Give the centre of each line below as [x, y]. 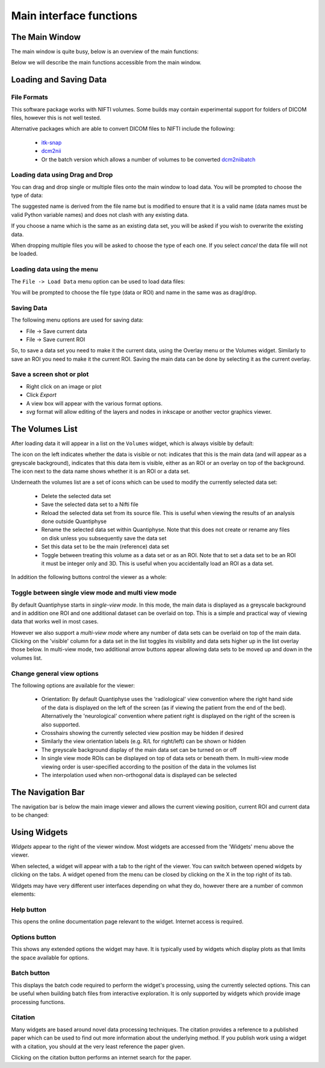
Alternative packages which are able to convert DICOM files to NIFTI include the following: [123, 129]
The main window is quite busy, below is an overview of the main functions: [105, 52]
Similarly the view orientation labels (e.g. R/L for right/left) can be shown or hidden [144, 742]
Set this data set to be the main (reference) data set [105, 547]
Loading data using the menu [55, 269]
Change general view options [55, 673]
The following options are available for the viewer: [73, 685]
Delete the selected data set [76, 496]
